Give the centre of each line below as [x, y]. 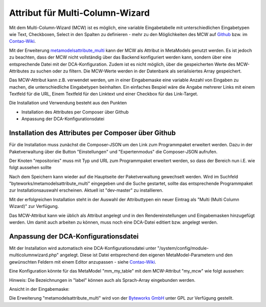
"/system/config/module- [183, 248]
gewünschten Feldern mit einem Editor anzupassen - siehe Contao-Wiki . [83, 262]
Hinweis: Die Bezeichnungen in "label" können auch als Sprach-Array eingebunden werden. [102, 280]
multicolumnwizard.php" [34, 255]
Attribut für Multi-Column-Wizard [80, 13]
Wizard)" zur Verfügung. [34, 206]
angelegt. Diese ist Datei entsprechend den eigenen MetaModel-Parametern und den [146, 255]
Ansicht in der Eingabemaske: [39, 289]
